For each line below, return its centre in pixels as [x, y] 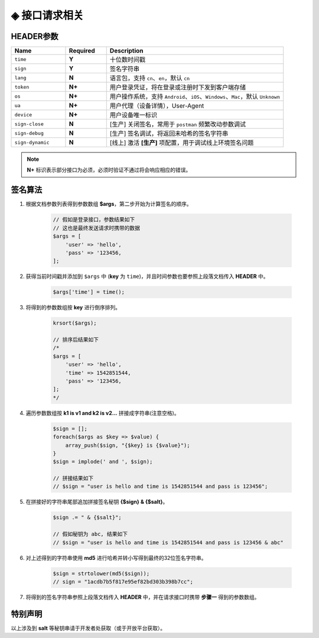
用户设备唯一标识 [134, 115]
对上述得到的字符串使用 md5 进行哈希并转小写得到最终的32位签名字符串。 [116, 558]
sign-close [29, 124]
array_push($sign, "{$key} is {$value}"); [128, 445]
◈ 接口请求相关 [47, 15]
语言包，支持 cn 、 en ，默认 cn [150, 78]
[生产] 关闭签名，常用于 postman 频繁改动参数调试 [178, 124]
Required [82, 51]
